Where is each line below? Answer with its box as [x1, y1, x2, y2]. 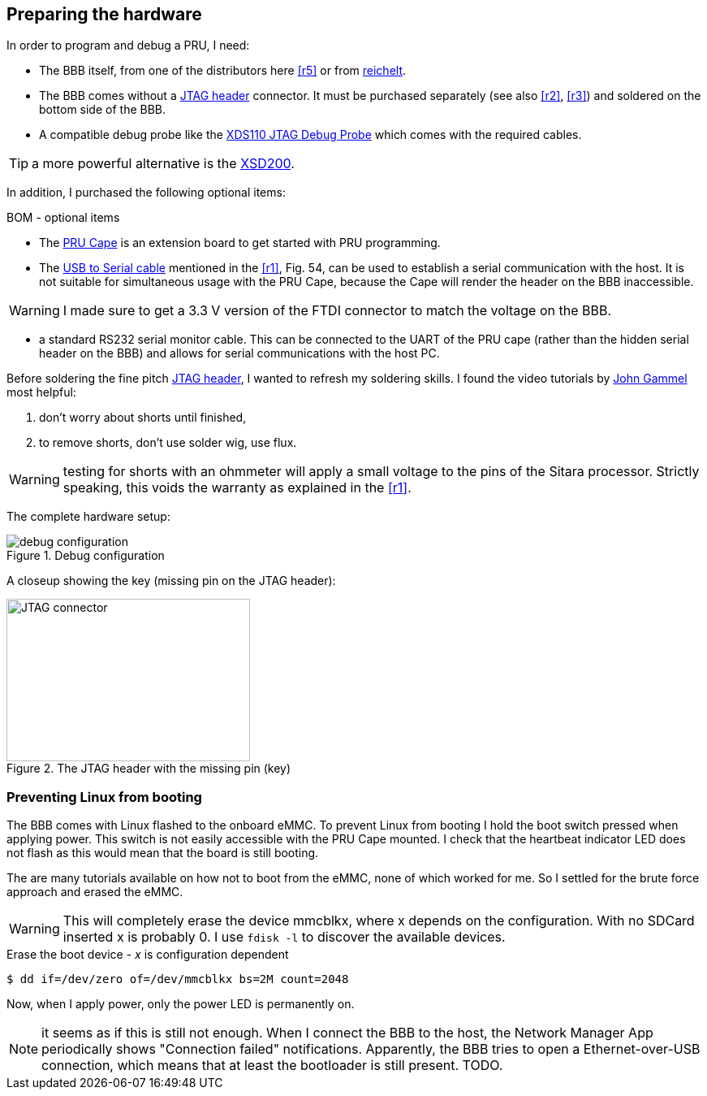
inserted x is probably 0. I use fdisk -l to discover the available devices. [63, 929, 506, 946]
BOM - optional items [6, 210, 120, 225]
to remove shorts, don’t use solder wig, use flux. [39, 435, 297, 450]
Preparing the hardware [6, 4, 202, 24]
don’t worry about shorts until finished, [39, 410, 247, 425]
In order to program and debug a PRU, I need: [6, 38, 250, 53]
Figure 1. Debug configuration [6, 548, 165, 563]
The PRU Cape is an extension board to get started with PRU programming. [39, 236, 441, 250]
